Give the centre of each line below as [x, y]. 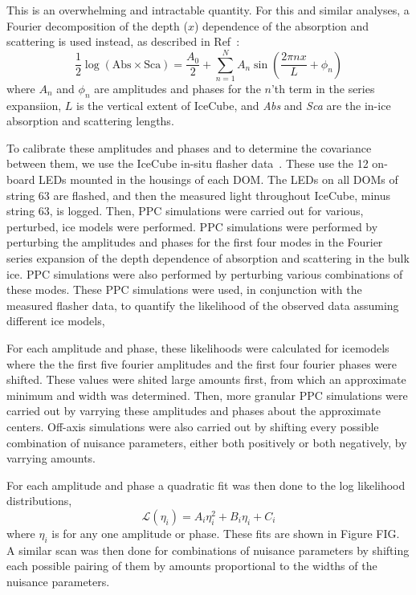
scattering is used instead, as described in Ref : [123, 41]
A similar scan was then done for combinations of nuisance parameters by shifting [208, 550]
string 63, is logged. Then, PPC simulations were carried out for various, [185, 211]
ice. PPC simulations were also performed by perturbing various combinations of [205, 273]
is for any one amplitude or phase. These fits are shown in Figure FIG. [226, 533]
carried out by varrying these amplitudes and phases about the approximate [194, 411]
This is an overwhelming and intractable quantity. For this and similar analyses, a [208, 10]
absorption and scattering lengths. [90, 121]
